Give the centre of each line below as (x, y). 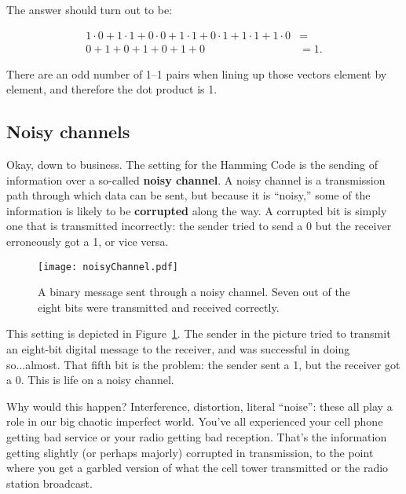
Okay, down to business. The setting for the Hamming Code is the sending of (192, 165)
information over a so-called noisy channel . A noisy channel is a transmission (196, 179)
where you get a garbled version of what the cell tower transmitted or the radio (198, 468)
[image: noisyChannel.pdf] (108, 267)
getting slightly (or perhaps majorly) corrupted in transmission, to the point (190, 452)
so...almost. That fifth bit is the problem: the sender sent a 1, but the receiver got (203, 364)
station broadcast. (49, 483)
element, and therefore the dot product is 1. (112, 89)
